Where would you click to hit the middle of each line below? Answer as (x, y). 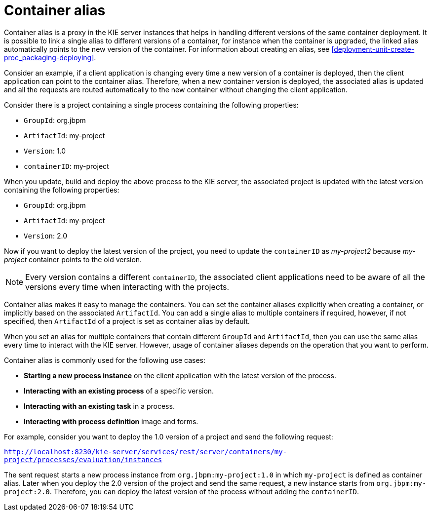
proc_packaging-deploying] (49, 57)
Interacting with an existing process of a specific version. (119, 391)
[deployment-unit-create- (373, 49)
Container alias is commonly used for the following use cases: (105, 360)
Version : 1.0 (45, 151)
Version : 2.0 (46, 236)
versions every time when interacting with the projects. (127, 287)
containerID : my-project (66, 166)
